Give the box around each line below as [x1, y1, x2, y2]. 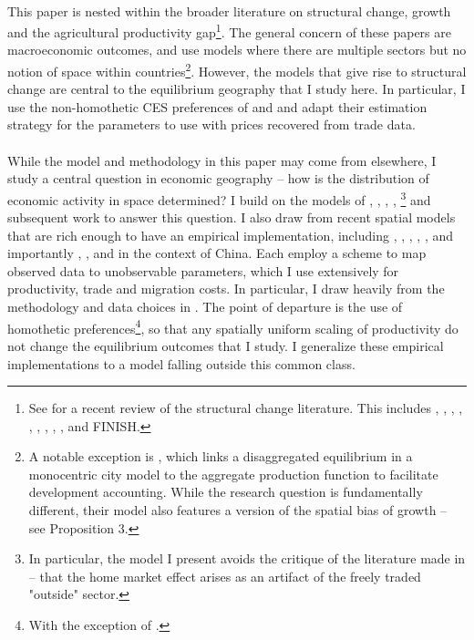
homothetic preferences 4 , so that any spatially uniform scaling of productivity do [7, 315, 459, 337]
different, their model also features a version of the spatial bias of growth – [28, 501, 448, 520]
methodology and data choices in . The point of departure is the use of [7, 297, 403, 316]
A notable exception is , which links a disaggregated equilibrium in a [28, 447, 413, 466]
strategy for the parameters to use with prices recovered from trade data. [7, 115, 416, 134]
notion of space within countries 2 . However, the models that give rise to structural [7, 59, 467, 80]
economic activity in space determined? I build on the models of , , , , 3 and [7, 187, 431, 209]
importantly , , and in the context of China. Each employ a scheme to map [7, 243, 427, 263]
